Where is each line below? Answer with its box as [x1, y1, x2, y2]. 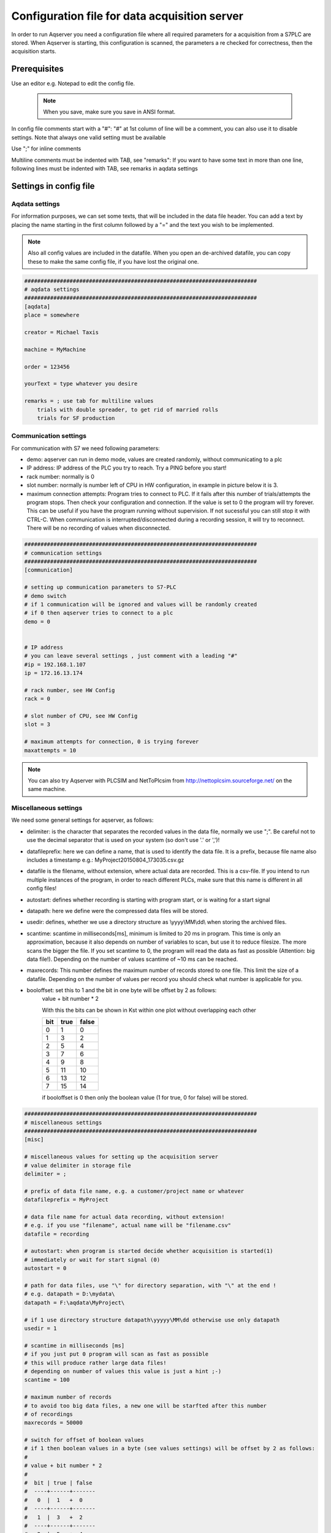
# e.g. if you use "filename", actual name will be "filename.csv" [24, 1222, 232, 1229]
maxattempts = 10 [24, 747, 77, 754]
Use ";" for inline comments [11, 145, 82, 153]
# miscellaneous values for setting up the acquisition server [24, 1153, 219, 1160]
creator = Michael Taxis [24, 329, 99, 336]
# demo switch [24, 592, 67, 599]
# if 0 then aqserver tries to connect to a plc [24, 610, 173, 616]
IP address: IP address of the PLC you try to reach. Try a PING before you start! [26, 464, 227, 472]
